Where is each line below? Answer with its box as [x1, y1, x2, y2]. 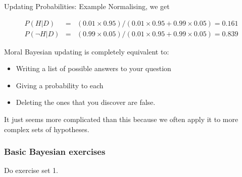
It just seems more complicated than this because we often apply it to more [4, 114, 238, 125]
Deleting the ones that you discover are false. [16, 97, 156, 107]
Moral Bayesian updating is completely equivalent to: [4, 46, 169, 56]
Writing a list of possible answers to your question [16, 63, 171, 74]
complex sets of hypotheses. [4, 124, 89, 134]
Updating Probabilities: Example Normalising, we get [4, 1, 170, 11]
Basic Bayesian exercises [4, 145, 106, 158]
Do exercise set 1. [4, 165, 58, 175]
